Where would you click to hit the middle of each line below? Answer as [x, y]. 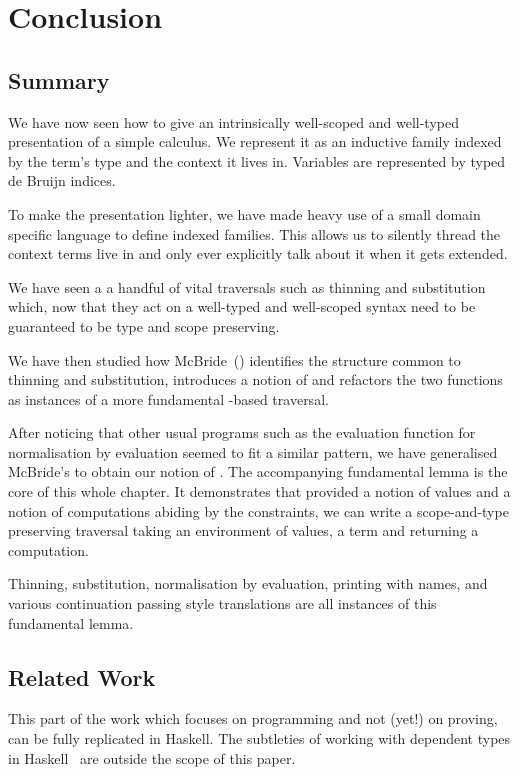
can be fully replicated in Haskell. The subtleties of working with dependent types [259, 738]
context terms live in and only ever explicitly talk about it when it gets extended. [258, 253]
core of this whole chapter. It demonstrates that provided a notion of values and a [259, 491]
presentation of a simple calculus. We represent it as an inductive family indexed [255, 141]
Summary [59, 79]
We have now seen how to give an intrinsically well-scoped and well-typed [233, 121]
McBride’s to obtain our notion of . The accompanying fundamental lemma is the [258, 471]
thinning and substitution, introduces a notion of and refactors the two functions [255, 379]
